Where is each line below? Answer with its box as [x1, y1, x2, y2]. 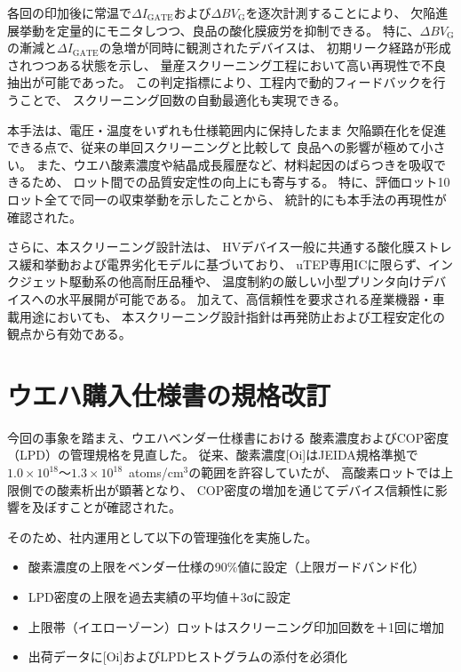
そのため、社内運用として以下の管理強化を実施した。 [7, 527, 318, 546]
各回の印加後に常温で [7, 4, 131, 21]
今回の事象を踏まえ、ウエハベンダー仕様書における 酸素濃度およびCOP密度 [7, 428, 449, 446]
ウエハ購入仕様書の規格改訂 [7, 376, 331, 412]
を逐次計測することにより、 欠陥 [245, 4, 436, 21]
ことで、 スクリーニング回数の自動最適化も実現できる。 [19, 90, 346, 108]
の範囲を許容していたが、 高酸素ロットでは [188, 463, 441, 481]
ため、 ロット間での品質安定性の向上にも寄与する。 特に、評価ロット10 [31, 172, 450, 191]
